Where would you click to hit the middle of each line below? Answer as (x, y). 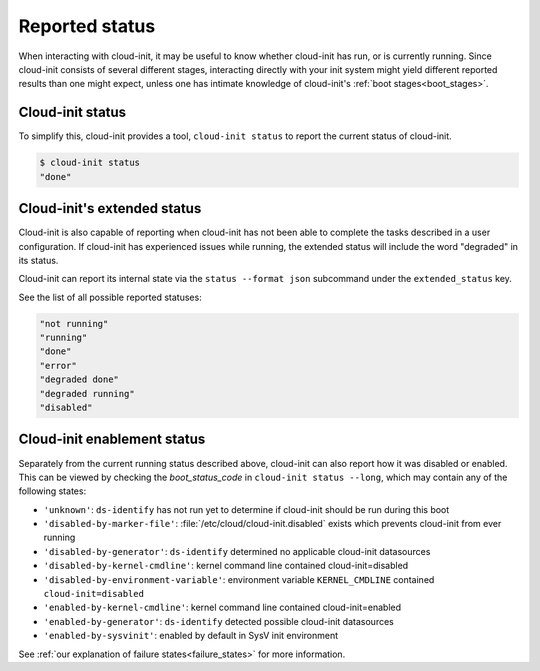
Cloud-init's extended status (110, 208)
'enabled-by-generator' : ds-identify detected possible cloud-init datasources (218, 621)
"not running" (74, 323)
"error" (58, 365)
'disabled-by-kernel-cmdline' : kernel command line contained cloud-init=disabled (226, 566)
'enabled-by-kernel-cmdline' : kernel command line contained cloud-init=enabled (222, 607)
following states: (52, 491)
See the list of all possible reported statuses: (110, 297)
